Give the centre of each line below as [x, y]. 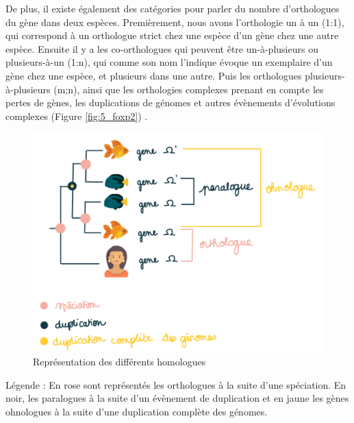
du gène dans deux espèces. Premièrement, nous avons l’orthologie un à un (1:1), [175, 22]
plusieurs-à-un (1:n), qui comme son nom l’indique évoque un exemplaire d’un [169, 62]
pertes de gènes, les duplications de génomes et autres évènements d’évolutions [170, 102]
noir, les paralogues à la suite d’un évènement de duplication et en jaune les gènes [177, 398]
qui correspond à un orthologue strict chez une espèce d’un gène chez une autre [172, 35]
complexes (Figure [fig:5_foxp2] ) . [77, 116]
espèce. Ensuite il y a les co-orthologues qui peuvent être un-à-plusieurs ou [162, 48]
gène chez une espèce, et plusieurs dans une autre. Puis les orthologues [154, 75]
